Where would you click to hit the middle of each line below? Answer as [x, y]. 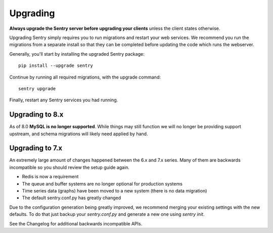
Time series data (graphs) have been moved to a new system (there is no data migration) [115, 191]
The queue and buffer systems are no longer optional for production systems [102, 184]
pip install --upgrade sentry [56, 66]
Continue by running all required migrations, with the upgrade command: [85, 77]
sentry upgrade [37, 88]
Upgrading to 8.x [36, 115]
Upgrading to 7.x [36, 148]
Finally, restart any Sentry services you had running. [64, 100]
